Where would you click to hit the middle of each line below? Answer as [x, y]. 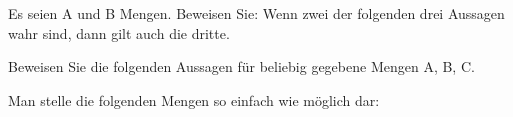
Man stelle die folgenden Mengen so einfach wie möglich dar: [194, 99]
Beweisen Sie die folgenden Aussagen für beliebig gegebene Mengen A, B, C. [241, 66]
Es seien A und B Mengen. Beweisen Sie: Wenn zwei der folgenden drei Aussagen [256, 13]
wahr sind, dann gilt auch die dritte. [119, 32]
